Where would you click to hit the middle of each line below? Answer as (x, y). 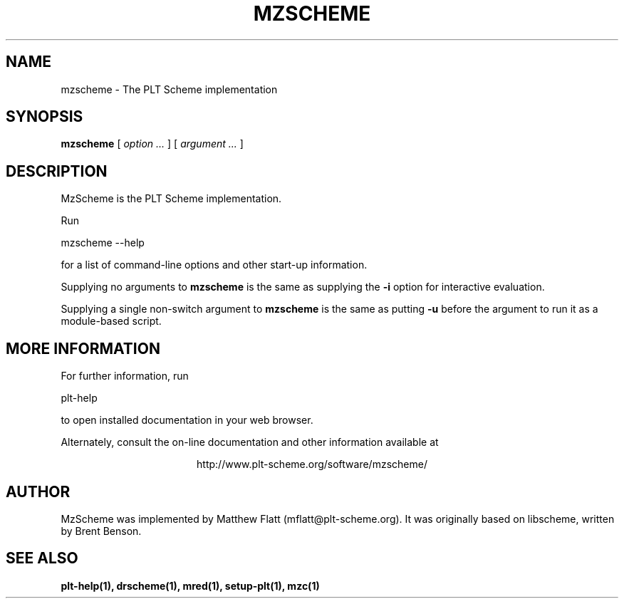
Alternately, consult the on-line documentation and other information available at (250, 442)
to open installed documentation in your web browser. (187, 420)
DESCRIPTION (57, 171)
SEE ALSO (42, 558)
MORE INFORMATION (83, 348)
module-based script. (111, 321)
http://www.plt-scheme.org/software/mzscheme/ (312, 464)
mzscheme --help (103, 243)
